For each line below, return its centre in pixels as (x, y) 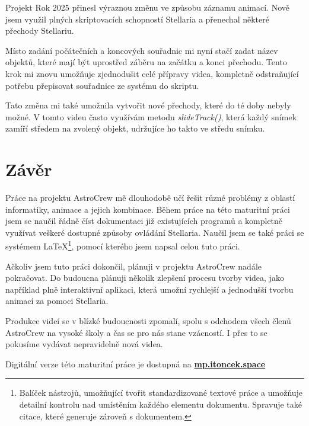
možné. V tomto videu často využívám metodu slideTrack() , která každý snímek (151, 116)
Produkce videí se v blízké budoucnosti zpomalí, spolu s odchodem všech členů (148, 321)
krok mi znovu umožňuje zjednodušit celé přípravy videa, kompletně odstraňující (152, 73)
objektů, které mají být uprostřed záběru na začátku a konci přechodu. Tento (146, 62)
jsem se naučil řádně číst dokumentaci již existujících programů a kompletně (144, 221)
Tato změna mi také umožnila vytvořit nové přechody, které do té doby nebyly (148, 105)
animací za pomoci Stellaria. (57, 301)
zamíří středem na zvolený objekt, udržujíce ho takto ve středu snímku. (135, 128)
